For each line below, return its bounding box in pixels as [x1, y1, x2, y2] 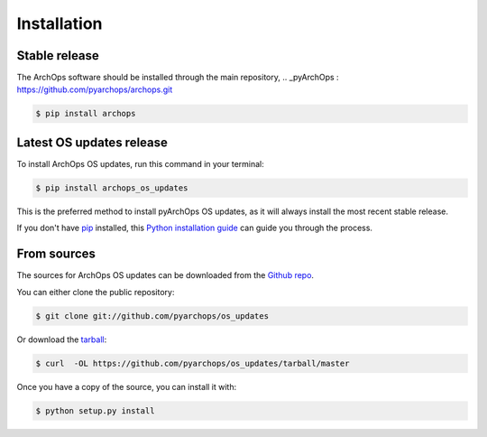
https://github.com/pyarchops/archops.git [16, 84, 173, 95]
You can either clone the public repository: [16, 286, 175, 297]
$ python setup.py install [35, 405, 155, 415]
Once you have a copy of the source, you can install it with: [16, 381, 237, 392]
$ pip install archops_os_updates [35, 182, 188, 193]
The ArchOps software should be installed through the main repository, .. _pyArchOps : [16, 72, 339, 83]
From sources [16, 246, 96, 262]
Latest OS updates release [16, 135, 169, 150]
